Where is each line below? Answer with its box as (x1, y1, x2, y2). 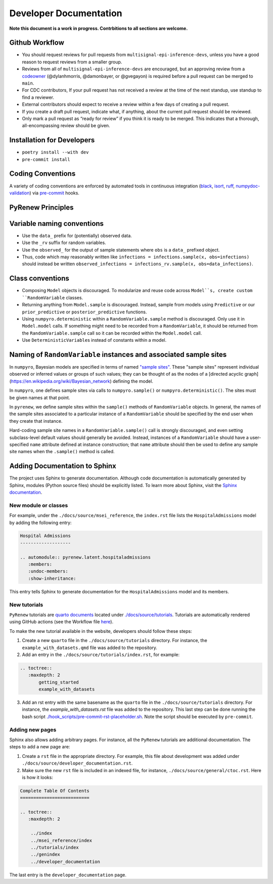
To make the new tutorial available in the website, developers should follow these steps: (9, 628, 192, 634)
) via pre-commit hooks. (29, 190, 79, 196)
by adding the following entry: (9, 519, 72, 526)
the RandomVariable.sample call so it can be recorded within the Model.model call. (22, 330, 202, 336)
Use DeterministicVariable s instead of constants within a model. (22, 337, 167, 343)
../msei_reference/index (30, 837, 93, 843)
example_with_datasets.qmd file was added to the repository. (22, 645, 158, 651)
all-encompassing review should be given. (22, 123, 111, 129)
